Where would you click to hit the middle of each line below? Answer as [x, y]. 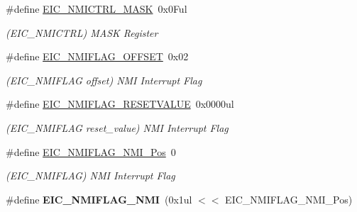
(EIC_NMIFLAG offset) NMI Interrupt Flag [104, 80]
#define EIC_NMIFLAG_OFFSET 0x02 [97, 56]
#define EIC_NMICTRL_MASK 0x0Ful [97, 9]
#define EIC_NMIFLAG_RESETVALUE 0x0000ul [120, 104]
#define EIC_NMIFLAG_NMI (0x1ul [99, 199]
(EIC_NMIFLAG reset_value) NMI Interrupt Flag [117, 127]
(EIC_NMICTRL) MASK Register [82, 32]
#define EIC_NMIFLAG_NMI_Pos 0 [91, 151]
